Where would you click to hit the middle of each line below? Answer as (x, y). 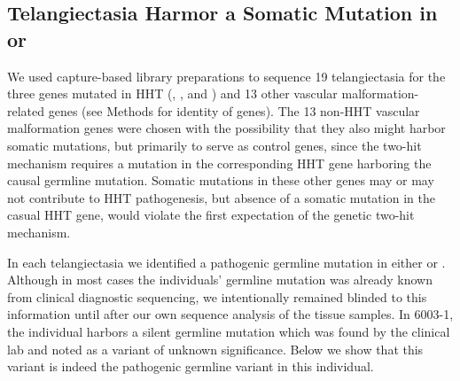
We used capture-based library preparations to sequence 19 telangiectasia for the (226, 76)
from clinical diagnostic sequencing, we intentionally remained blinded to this (217, 296)
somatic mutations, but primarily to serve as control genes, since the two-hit (214, 145)
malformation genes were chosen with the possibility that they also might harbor (226, 128)
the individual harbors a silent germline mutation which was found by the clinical (229, 331)
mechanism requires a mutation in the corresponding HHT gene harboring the (219, 163)
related (26, 110)
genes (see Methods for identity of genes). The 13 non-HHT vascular (234, 110)
